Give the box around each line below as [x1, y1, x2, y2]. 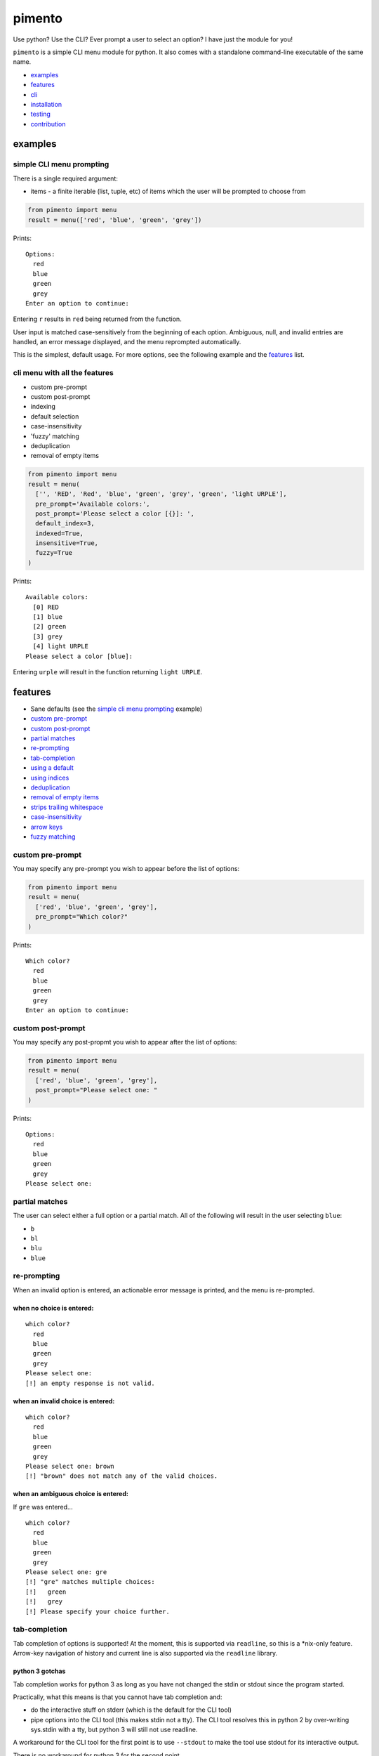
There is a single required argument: [13, 174, 119, 183]
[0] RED [32, 603, 59, 611]
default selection [30, 412, 79, 421]
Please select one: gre [25, 1568, 107, 1576]
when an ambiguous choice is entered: [13, 1490, 129, 1498]
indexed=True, [35, 529, 84, 537]
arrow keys [30, 823, 63, 831]
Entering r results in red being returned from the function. [13, 315, 182, 323]
